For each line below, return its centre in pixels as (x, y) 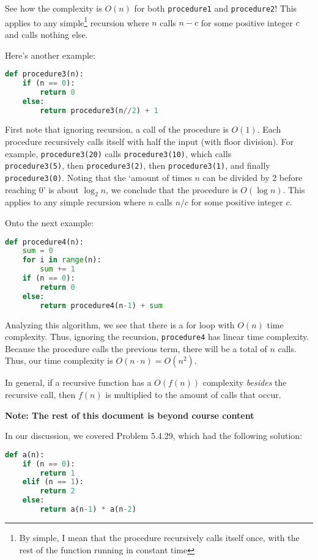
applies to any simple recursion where (75, 202)
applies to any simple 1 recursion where (77, 21)
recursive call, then (40, 395)
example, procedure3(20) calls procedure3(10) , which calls (118, 153)
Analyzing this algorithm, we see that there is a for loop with (120, 324)
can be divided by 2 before (253, 177)
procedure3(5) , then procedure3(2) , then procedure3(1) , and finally (138, 165)
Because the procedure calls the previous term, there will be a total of (136, 348)
